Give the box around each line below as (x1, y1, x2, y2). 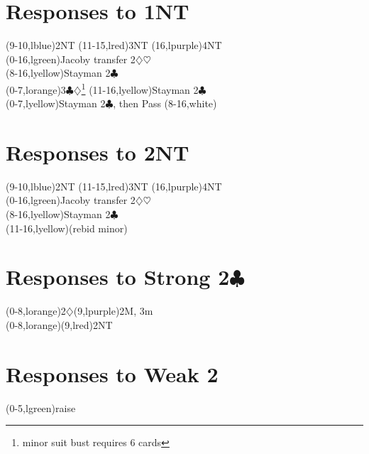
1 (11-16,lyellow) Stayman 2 (81, 80, 199, 97)
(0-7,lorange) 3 (6, 82, 66, 97)
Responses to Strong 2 (6, 262, 230, 291)
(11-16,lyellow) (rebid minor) (6, 220, 128, 235)
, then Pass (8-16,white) (113, 96, 217, 111)
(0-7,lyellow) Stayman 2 (6, 96, 106, 111)
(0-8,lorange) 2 (6, 303, 66, 318)
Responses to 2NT (6, 137, 189, 166)
